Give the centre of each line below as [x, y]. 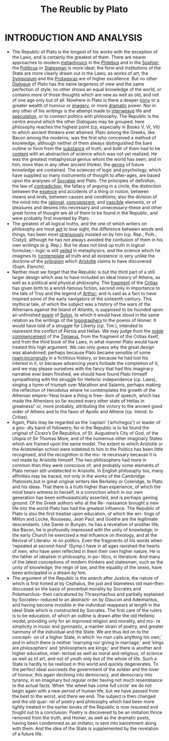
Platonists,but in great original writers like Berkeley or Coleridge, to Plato [87, 481]
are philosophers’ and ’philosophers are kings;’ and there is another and [87, 647]
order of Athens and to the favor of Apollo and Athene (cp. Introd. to [82, 411]
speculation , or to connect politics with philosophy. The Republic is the [86, 116]
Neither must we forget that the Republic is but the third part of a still [83, 272]
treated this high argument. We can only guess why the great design [83, 347]
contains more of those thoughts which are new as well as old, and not [86, 95]
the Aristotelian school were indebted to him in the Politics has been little [88, 449]
